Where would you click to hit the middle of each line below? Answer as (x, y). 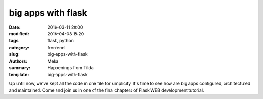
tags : (14, 41)
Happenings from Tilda (70, 67)
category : (19, 47)
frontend (56, 47)
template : (19, 75)
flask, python (61, 41)
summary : (20, 67)
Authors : (18, 61)
